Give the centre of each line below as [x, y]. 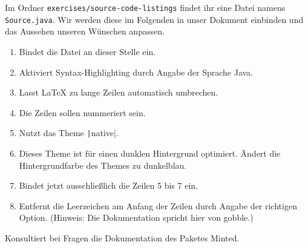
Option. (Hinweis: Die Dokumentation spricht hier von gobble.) [136, 217]
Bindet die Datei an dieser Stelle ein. [87, 51]
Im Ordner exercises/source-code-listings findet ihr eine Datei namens [145, 7]
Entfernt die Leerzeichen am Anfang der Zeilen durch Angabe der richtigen [158, 205]
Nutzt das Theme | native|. [69, 133]
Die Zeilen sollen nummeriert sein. [82, 112]
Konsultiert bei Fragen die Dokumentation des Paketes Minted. [122, 237]
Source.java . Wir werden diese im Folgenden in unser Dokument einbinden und [154, 19]
